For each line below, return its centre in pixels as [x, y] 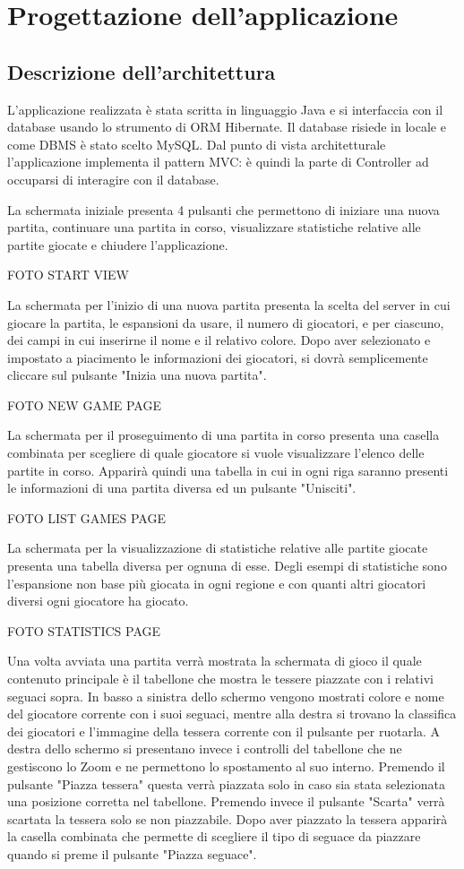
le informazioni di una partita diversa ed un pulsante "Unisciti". [182, 488]
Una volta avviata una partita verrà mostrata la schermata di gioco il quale [215, 661]
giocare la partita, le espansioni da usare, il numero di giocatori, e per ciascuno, [226, 322]
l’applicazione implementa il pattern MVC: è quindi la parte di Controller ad [218, 162]
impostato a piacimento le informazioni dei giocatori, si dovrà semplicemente [218, 357]
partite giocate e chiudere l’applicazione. [118, 244]
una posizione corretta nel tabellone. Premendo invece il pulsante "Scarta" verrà [226, 801]
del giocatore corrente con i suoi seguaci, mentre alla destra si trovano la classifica [232, 714]
